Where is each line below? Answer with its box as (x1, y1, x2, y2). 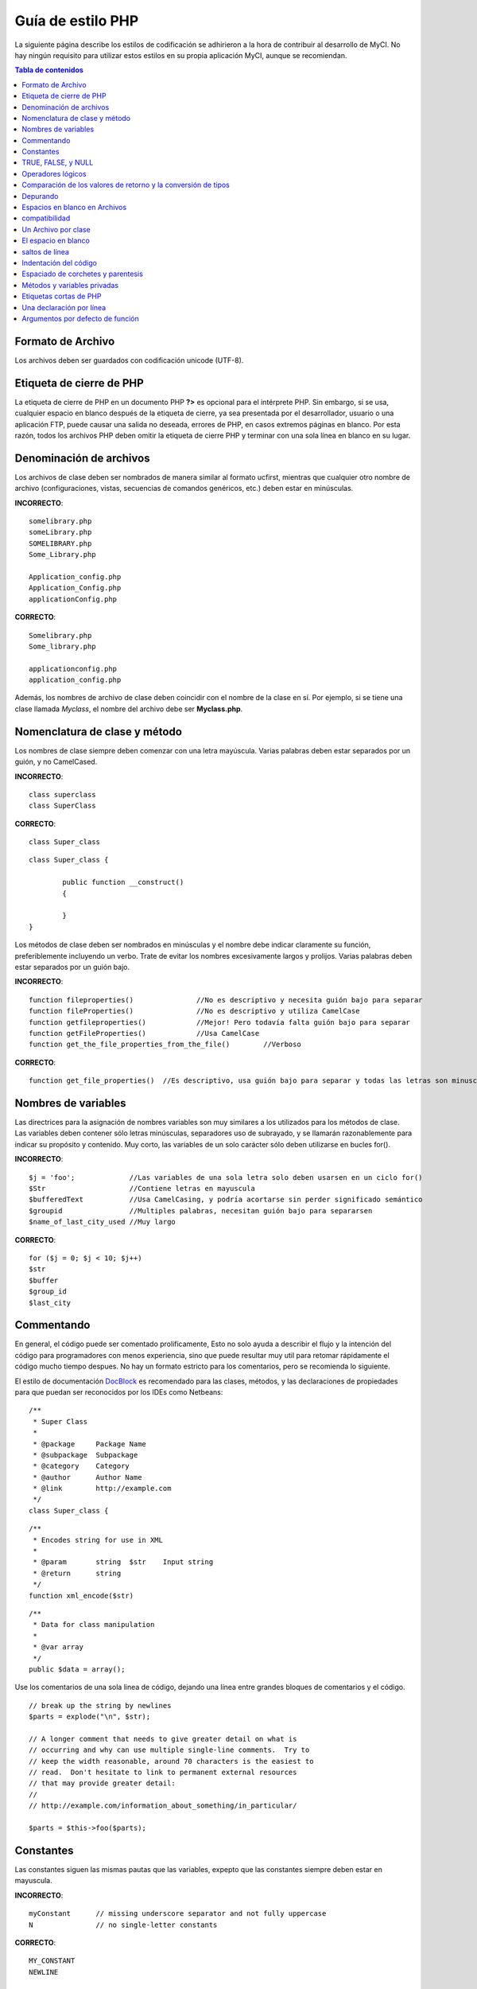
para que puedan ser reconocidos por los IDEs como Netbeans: (14, 1387, 223, 1396)
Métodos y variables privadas (21, 280, 119, 290)
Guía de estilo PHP (14, 12, 139, 29)
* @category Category (33, 1462, 130, 1471)
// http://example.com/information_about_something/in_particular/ (29, 1801, 297, 1810)
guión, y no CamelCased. (14, 757, 98, 767)
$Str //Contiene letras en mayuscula (29, 1184, 256, 1193)
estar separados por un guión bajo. (14, 963, 130, 971)
